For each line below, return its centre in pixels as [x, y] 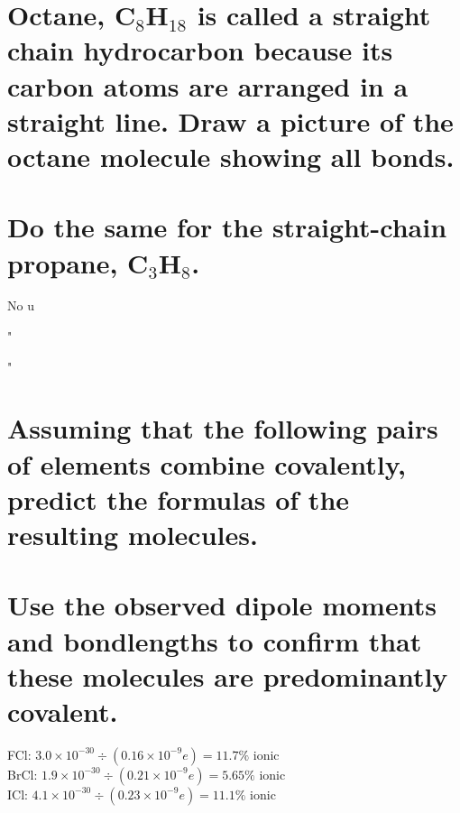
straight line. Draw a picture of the [230, 120]
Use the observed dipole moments [222, 605]
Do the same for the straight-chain [227, 227]
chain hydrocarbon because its [200, 50]
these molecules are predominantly [228, 675]
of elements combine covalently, [207, 463]
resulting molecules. [133, 534]
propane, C [78, 262]
